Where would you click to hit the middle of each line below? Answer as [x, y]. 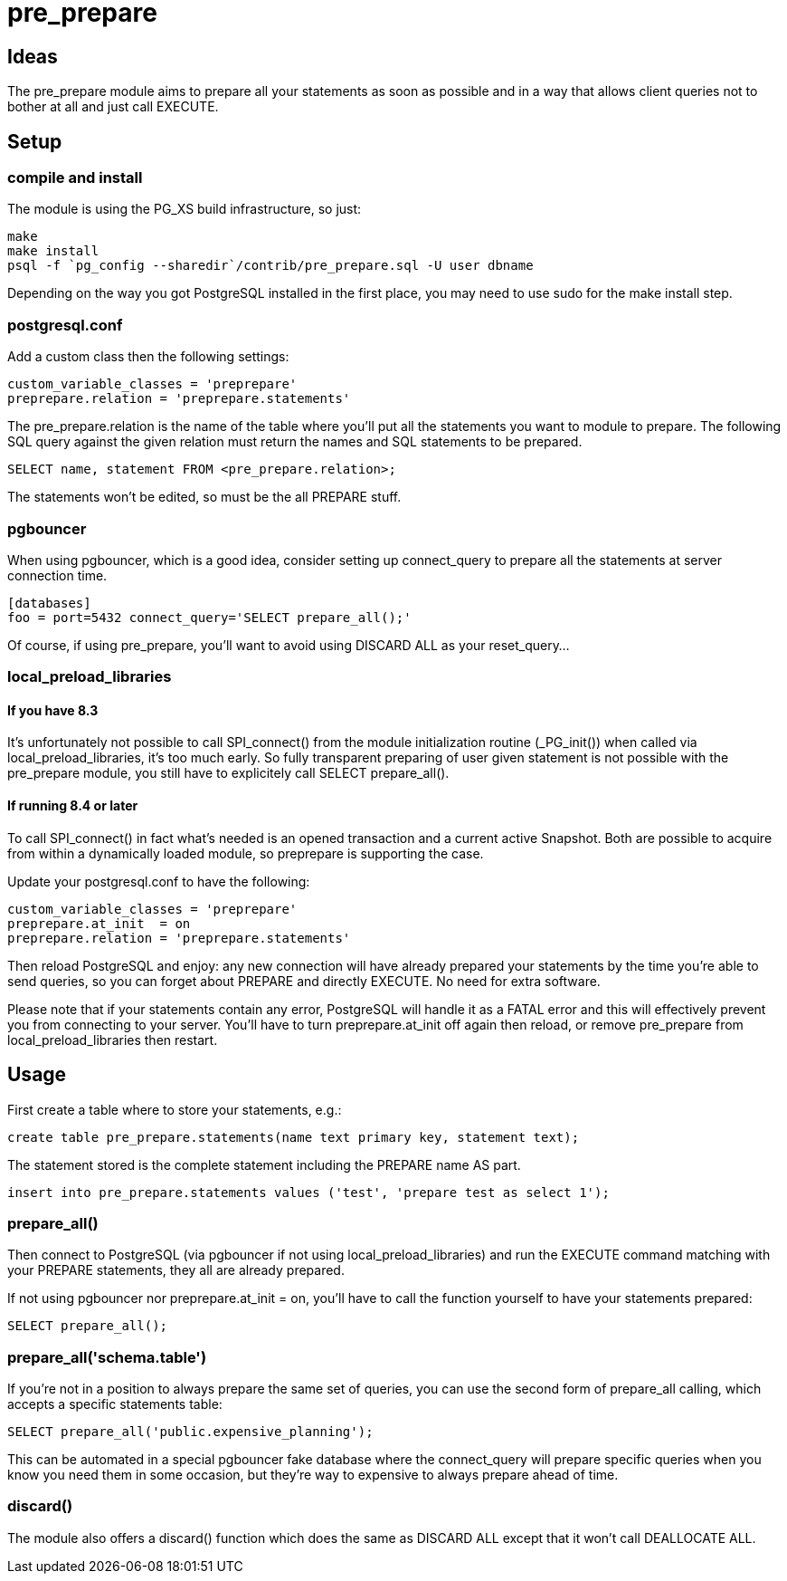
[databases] [49, 603]
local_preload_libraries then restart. [113, 1040]
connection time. [57, 575]
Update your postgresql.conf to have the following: [159, 881]
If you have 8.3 [53, 710]
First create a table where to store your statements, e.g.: [175, 1109]
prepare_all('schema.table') [107, 1357]
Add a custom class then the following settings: [148, 357]
